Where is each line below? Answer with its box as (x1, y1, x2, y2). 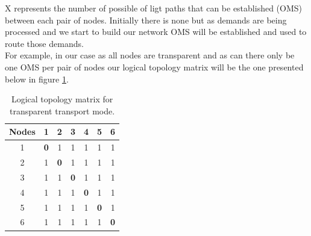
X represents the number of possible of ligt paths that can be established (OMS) (5, 2, 302, 14)
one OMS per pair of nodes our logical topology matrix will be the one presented (5, 60, 304, 73)
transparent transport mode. (9, 104, 115, 117)
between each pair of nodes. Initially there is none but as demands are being (5, 13, 287, 26)
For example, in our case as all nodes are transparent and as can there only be (5, 49, 295, 61)
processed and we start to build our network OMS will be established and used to (5, 25, 307, 38)
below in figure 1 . (5, 72, 69, 85)
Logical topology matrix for (11, 93, 113, 105)
